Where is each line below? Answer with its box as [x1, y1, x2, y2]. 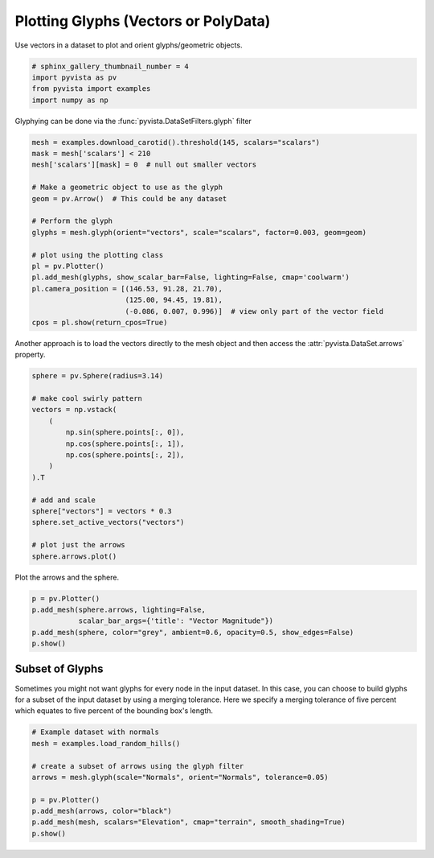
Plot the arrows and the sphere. [14, 572, 120, 582]
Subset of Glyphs [14, 662, 104, 676]
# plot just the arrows [31, 540, 126, 550]
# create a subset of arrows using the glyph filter [31, 761, 244, 770]
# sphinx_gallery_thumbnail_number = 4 [31, 61, 189, 71]
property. [14, 350, 46, 360]
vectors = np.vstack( [31, 405, 117, 415]
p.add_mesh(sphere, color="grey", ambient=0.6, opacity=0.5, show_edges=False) [31, 628, 354, 637]
